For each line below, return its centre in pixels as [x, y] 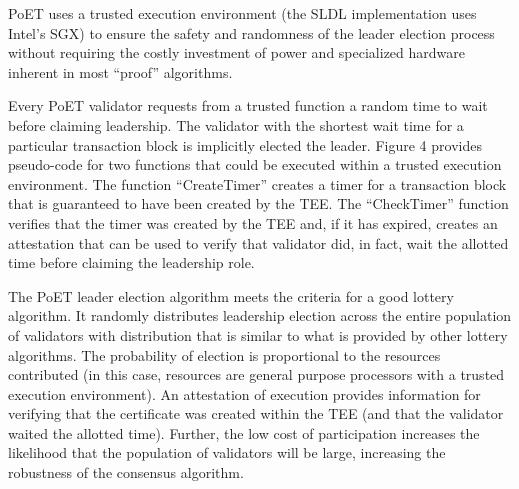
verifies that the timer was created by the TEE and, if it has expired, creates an [253, 222]
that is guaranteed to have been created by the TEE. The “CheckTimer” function [258, 203]
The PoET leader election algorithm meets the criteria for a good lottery [231, 295]
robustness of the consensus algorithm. [126, 472]
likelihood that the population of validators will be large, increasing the [227, 452]
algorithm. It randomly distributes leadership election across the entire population [260, 315]
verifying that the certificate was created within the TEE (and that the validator [256, 413]
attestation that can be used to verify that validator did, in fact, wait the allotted [258, 242]
